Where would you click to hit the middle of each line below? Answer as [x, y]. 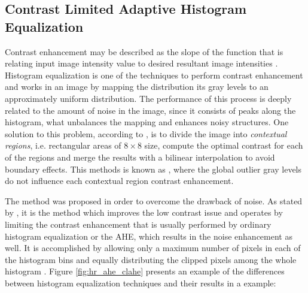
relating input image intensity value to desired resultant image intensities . [141, 63]
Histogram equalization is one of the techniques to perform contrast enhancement [154, 75]
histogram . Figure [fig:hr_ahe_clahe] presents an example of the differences [145, 271]
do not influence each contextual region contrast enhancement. [119, 181]
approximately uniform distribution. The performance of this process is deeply [148, 98]
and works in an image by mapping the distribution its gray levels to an [137, 87]
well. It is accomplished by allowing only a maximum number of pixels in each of [153, 248]
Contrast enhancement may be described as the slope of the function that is [144, 51]
